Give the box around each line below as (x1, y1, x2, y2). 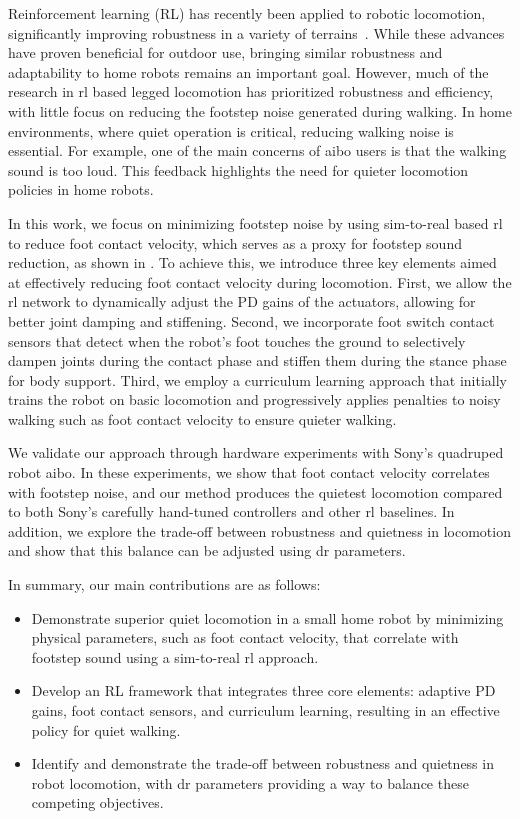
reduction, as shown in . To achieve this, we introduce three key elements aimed (8, 252, 497, 273)
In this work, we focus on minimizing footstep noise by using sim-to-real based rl (8, 212, 503, 233)
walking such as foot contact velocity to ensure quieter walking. (8, 408, 397, 429)
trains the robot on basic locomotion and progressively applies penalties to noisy (8, 389, 501, 410)
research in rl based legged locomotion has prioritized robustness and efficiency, (8, 81, 494, 102)
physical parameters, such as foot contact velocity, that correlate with (31, 627, 459, 648)
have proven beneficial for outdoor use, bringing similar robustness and (8, 42, 443, 63)
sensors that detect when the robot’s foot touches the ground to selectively (8, 330, 466, 351)
